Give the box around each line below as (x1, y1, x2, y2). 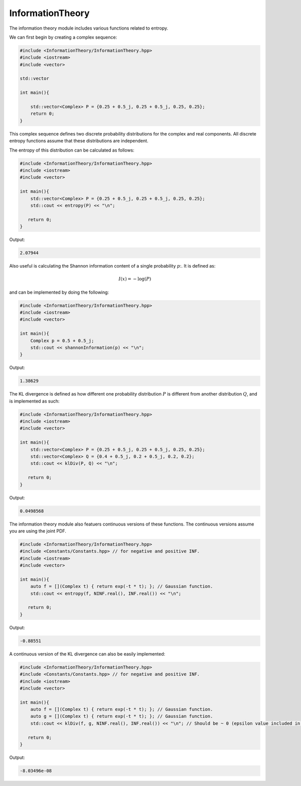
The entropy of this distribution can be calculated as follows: (9, 147, 135, 153)
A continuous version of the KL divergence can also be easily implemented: (9, 650, 166, 657)
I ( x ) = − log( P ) (118, 276, 152, 282)
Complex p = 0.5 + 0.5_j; (30, 338, 94, 343)
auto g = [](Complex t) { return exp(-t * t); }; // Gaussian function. (30, 713, 213, 719)
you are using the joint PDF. (9, 528, 66, 534)
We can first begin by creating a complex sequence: (9, 34, 117, 40)
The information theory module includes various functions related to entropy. (9, 25, 169, 31)
